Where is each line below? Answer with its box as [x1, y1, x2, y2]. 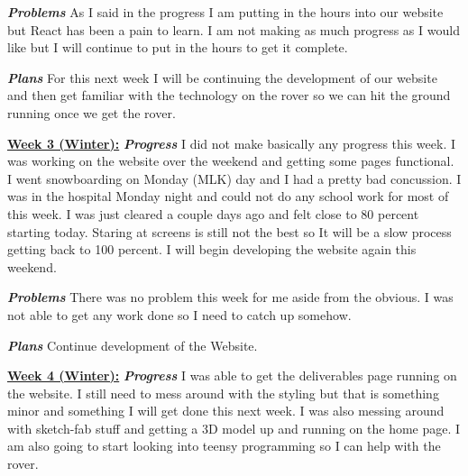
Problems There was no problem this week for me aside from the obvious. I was [7, 288, 454, 307]
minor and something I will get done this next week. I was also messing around [7, 401, 445, 420]
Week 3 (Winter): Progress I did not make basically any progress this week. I [7, 133, 456, 152]
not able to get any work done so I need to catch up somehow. [7, 305, 352, 324]
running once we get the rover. [7, 103, 176, 122]
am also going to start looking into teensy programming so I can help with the [7, 436, 441, 455]
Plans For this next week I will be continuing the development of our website [7, 68, 437, 87]
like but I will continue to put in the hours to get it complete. [7, 38, 348, 57]
